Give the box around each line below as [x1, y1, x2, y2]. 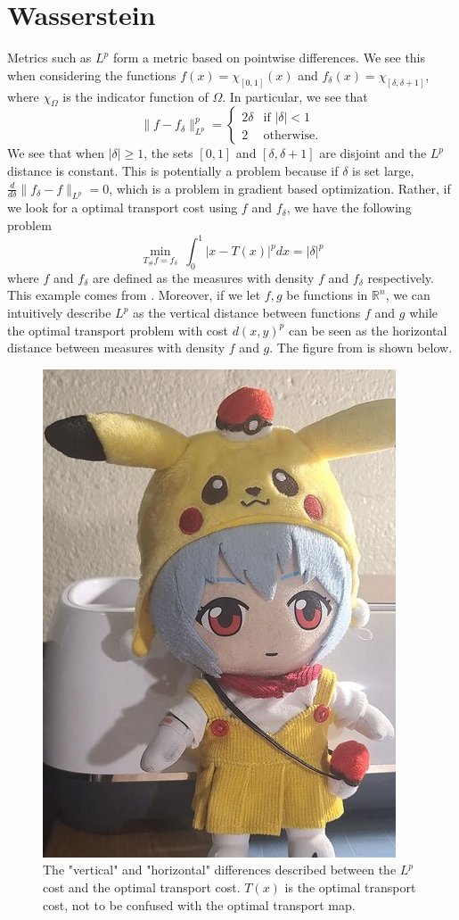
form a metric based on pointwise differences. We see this [112, 48, 426, 67]
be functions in [286, 286, 368, 304]
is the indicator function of [62, 87, 209, 105]
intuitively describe [7, 303, 111, 322]
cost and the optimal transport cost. [43, 878, 241, 896]
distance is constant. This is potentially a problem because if [7, 161, 339, 179]
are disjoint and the [319, 144, 427, 162]
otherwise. [263, 129, 319, 143]
